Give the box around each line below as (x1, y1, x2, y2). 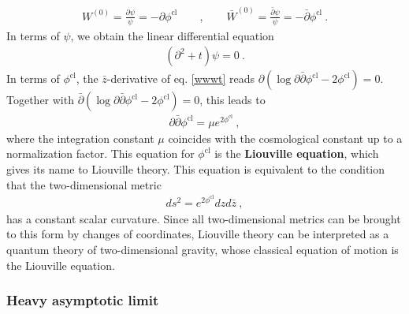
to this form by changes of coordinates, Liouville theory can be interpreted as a (6, 226, 389, 242)
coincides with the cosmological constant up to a (168, 129, 403, 146)
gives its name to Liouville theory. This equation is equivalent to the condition (6, 161, 385, 177)
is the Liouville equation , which (214, 145, 379, 162)
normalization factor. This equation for (6, 145, 195, 162)
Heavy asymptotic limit (6, 290, 159, 310)
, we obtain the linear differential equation (70, 27, 274, 43)
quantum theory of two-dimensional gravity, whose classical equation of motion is (6, 241, 399, 258)
